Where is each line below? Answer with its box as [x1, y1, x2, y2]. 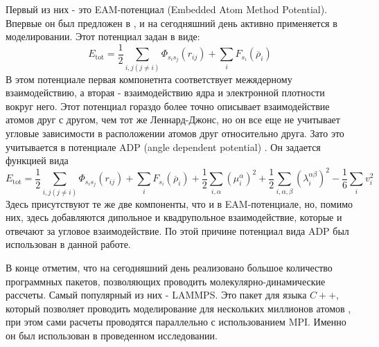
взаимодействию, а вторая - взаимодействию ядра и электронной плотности [6, 85, 325, 100]
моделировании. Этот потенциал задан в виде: [6, 29, 200, 44]
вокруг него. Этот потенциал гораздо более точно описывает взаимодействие [6, 98, 330, 113]
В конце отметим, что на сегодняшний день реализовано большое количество [6, 260, 333, 274]
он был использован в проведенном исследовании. [6, 328, 218, 342]
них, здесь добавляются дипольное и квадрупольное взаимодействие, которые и [6, 210, 342, 224]
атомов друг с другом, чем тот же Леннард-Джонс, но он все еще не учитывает [6, 112, 340, 127]
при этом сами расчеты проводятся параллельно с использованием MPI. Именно [6, 314, 346, 329]
